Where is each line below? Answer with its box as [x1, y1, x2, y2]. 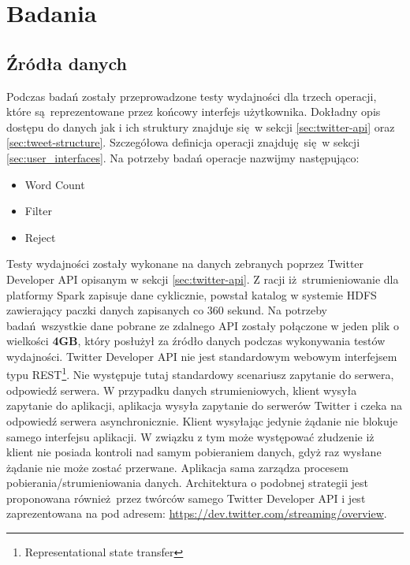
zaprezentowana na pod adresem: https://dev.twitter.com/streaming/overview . [6, 505, 387, 522]
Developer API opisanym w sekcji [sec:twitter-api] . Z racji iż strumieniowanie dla [6, 270, 399, 287]
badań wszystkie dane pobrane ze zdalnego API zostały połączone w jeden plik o [6, 317, 399, 333]
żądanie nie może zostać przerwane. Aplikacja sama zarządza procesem [6, 459, 348, 475]
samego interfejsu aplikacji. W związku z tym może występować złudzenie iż [6, 428, 375, 444]
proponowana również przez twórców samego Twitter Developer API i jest [6, 489, 366, 506]
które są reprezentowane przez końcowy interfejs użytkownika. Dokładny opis [6, 103, 381, 120]
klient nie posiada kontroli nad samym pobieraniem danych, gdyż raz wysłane [6, 444, 382, 460]
